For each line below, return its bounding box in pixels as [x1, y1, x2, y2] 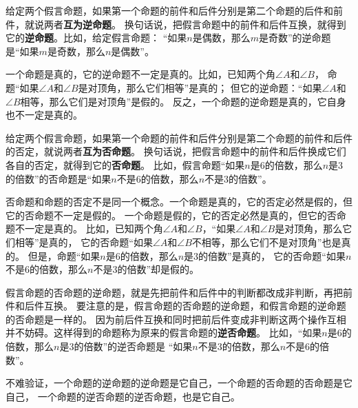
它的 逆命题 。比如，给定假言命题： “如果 [6, 30, 187, 45]
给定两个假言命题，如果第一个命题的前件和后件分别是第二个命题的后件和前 [6, 3, 343, 17]
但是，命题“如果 [28, 248, 101, 263]
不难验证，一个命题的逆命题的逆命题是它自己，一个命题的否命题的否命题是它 [6, 376, 352, 390]
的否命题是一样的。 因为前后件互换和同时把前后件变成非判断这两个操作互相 [6, 312, 346, 326]
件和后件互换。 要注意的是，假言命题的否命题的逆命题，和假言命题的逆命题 [6, 298, 346, 313]
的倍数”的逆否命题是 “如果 [74, 339, 193, 354]
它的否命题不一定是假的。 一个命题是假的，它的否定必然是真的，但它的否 [6, 207, 337, 222]
